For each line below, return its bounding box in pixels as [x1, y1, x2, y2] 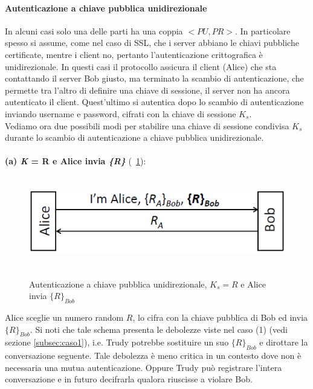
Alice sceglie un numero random [5, 311, 124, 324]
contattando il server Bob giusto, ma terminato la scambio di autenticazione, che [5, 72, 304, 85]
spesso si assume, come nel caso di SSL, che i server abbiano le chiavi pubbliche [5, 36, 299, 49]
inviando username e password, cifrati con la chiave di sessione [5, 107, 236, 120]
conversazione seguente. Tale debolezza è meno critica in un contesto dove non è [5, 349, 302, 362]
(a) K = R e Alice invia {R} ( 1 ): [5, 155, 146, 167]
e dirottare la [259, 336, 308, 349]
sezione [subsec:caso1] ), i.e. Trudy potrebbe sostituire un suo [5, 336, 229, 349]
